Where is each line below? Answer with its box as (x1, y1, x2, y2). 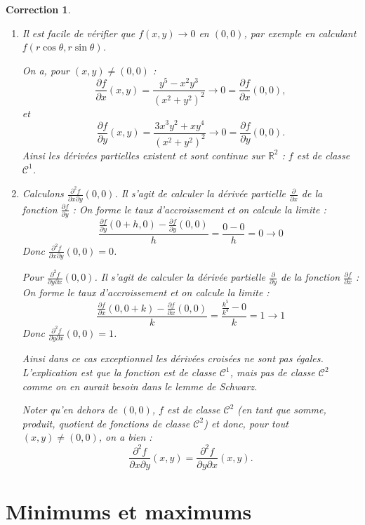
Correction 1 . (6, 2, 71, 16)
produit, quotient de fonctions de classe (22, 416, 190, 430)
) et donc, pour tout (204, 416, 288, 430)
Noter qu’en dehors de (22, 402, 118, 417)
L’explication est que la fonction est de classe (22, 365, 216, 380)
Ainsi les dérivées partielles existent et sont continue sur (22, 147, 265, 162)
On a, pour (22, 62, 69, 77)
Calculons (22, 186, 64, 201)
